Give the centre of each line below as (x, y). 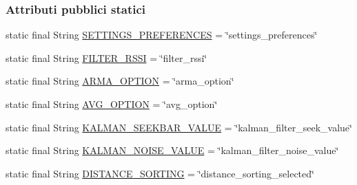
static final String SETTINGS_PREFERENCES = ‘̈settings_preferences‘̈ (162, 35)
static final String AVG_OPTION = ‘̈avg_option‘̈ (112, 104)
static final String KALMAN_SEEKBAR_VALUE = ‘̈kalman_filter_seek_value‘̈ (179, 127)
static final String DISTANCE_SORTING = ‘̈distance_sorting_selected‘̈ (160, 173)
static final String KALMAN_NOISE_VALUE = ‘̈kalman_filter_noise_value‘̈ (172, 150)
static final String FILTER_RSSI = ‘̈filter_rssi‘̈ (106, 57)
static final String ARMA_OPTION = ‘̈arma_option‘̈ (120, 81)
